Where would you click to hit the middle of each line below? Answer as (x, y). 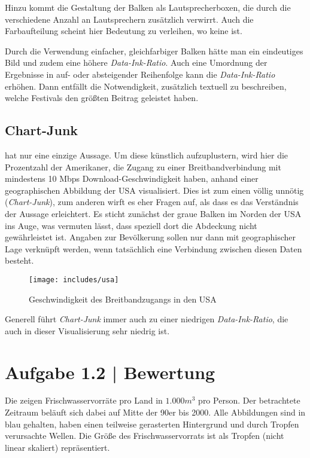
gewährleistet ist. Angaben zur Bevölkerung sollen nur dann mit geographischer (151, 237)
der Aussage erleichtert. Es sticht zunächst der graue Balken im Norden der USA (153, 213)
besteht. (19, 260)
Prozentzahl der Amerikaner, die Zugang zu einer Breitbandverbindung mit (143, 167)
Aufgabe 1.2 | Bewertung (110, 372)
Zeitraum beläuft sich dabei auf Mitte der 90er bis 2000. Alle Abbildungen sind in (155, 412)
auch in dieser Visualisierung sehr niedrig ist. (87, 330)
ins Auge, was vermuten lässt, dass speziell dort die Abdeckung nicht (131, 225)
